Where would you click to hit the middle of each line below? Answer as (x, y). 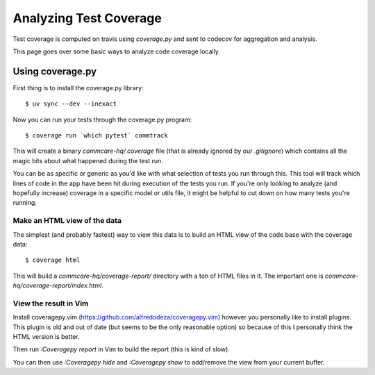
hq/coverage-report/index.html (57, 285)
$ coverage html (53, 260)
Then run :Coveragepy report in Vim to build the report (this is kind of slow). (122, 349)
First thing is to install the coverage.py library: (78, 87)
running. (25, 203)
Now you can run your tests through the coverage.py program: (102, 119)
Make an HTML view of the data (67, 221)
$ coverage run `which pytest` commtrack (97, 136)
